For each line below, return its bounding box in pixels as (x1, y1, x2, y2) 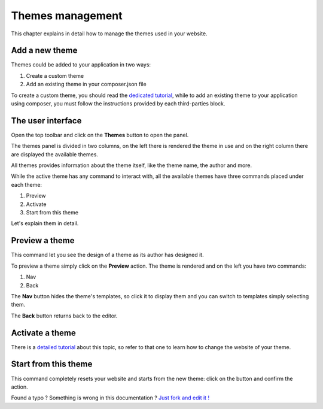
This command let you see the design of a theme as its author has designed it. (11, 252, 204, 259)
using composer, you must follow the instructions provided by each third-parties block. (11, 100, 226, 107)
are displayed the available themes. (11, 150, 99, 158)
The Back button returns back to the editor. (11, 312, 118, 319)
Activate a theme (11, 328, 76, 338)
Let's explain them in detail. (11, 220, 79, 227)
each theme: (11, 181, 42, 188)
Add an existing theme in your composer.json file (26, 81, 147, 88)
